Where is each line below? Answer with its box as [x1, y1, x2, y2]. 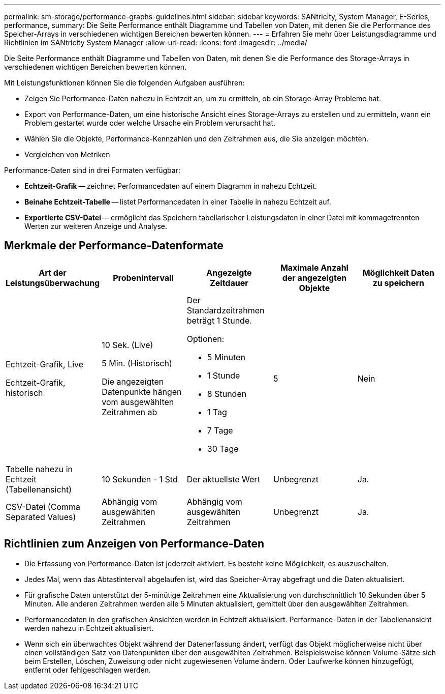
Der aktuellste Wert [186, 474, 260, 484]
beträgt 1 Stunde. [186, 315, 252, 326]
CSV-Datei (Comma [6, 501, 80, 512]
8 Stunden [207, 388, 247, 399]
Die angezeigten [102, 376, 164, 387]
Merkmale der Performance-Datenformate [4, 239, 224, 252]
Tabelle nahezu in [6, 464, 73, 474]
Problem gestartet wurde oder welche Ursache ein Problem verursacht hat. [24, 119, 276, 127]
